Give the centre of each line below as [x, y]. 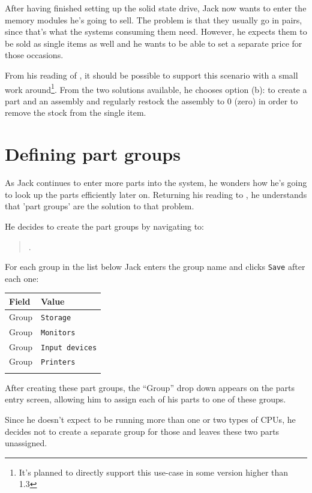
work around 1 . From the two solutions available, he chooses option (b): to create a [156, 88]
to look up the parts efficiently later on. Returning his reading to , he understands [156, 194]
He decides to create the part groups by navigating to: [104, 226]
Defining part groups [93, 154]
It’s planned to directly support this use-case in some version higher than [154, 472]
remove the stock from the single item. [76, 112]
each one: [22, 278]
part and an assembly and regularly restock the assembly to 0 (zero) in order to [151, 100]
